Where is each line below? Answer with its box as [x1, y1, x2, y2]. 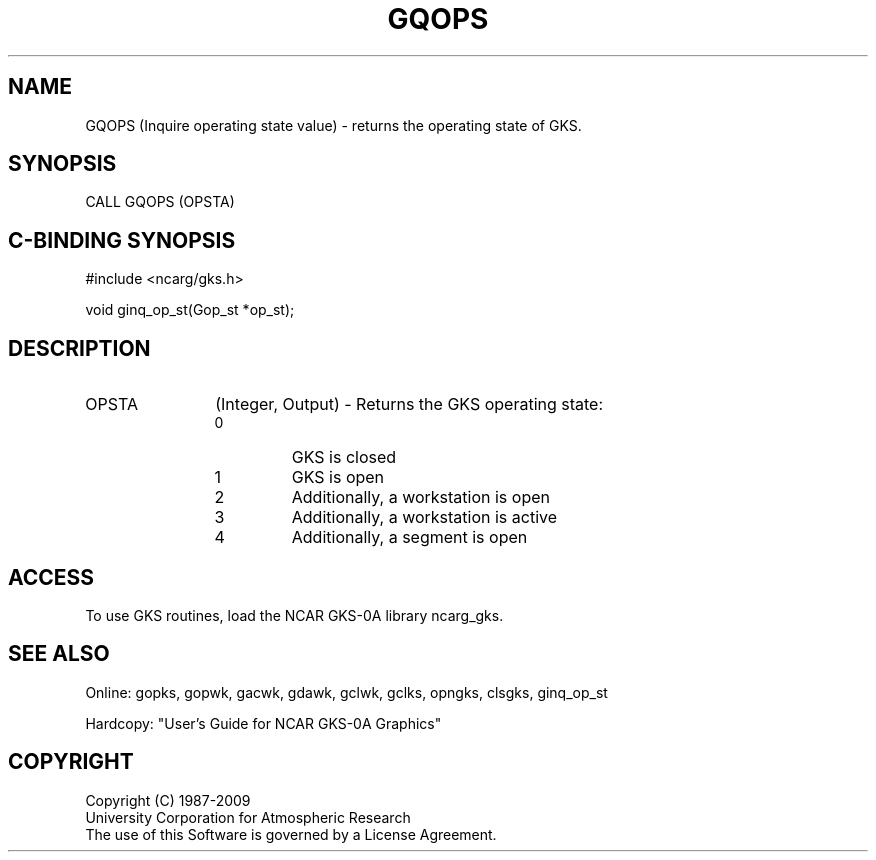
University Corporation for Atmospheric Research [85, 808, 411, 826]
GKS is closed [291, 447, 397, 468]
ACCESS [8, 564, 95, 590]
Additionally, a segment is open [291, 527, 528, 548]
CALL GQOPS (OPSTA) [85, 193, 235, 211]
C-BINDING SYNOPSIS [8, 227, 236, 253]
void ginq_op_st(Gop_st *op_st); [85, 301, 295, 319]
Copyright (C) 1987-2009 [85, 791, 251, 809]
